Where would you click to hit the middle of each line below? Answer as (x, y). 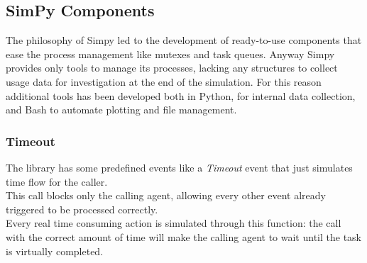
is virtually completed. (55, 251)
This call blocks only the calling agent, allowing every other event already (166, 195)
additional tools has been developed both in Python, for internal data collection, (181, 95)
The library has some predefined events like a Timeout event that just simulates (179, 167)
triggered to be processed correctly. (82, 209)
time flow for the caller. (57, 181)
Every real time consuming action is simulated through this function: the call (174, 223)
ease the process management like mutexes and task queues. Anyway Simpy (170, 54)
